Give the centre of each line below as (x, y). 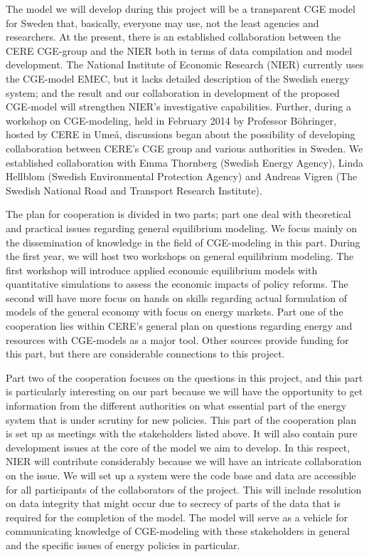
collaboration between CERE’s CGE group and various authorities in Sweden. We (184, 148)
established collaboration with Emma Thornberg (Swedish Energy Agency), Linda (185, 162)
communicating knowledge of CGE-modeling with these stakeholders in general (178, 531)
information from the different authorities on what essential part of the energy (176, 406)
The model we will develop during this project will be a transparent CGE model (181, 9)
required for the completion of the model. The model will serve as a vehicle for (177, 517)
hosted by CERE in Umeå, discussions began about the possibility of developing (181, 134)
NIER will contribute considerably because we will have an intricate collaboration (184, 461)
